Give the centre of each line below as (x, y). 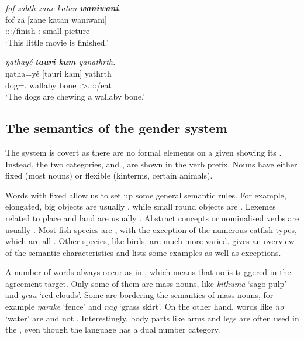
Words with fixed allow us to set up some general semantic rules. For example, (146, 195)
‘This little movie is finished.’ (57, 42)
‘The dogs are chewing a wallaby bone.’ (75, 96)
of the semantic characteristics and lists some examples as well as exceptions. (143, 252)
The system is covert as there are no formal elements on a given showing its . (144, 152)
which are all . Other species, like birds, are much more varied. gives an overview (150, 241)
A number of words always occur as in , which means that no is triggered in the (148, 272)
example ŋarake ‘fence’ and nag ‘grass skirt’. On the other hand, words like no (145, 307)
